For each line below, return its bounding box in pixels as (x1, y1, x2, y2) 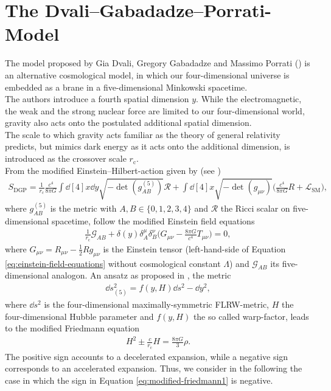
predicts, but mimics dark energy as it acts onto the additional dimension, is (5, 140, 290, 153)
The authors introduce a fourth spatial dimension (5, 92, 189, 105)
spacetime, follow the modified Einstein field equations (52, 215, 255, 227)
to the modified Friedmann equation (5, 322, 140, 334)
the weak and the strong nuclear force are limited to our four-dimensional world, (5, 104, 305, 117)
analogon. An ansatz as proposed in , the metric (52, 269, 231, 282)
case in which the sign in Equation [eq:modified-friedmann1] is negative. (5, 373, 273, 386)
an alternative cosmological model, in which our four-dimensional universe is (5, 68, 290, 81)
